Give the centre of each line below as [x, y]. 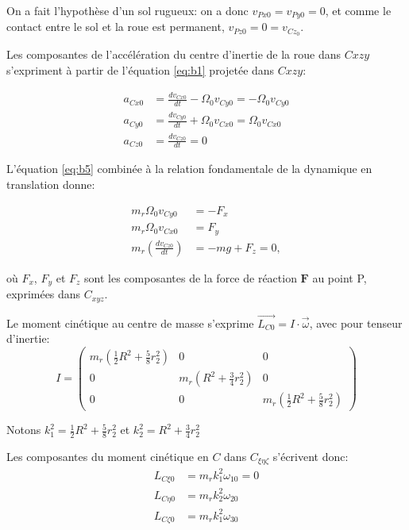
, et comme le [358, 10]
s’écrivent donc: [311, 456]
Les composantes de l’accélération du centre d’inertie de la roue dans [174, 54]
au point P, [340, 277]
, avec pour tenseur [356, 323]
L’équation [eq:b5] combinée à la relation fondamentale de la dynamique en [189, 169]
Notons [24, 430]
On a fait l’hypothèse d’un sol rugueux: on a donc [127, 10]
